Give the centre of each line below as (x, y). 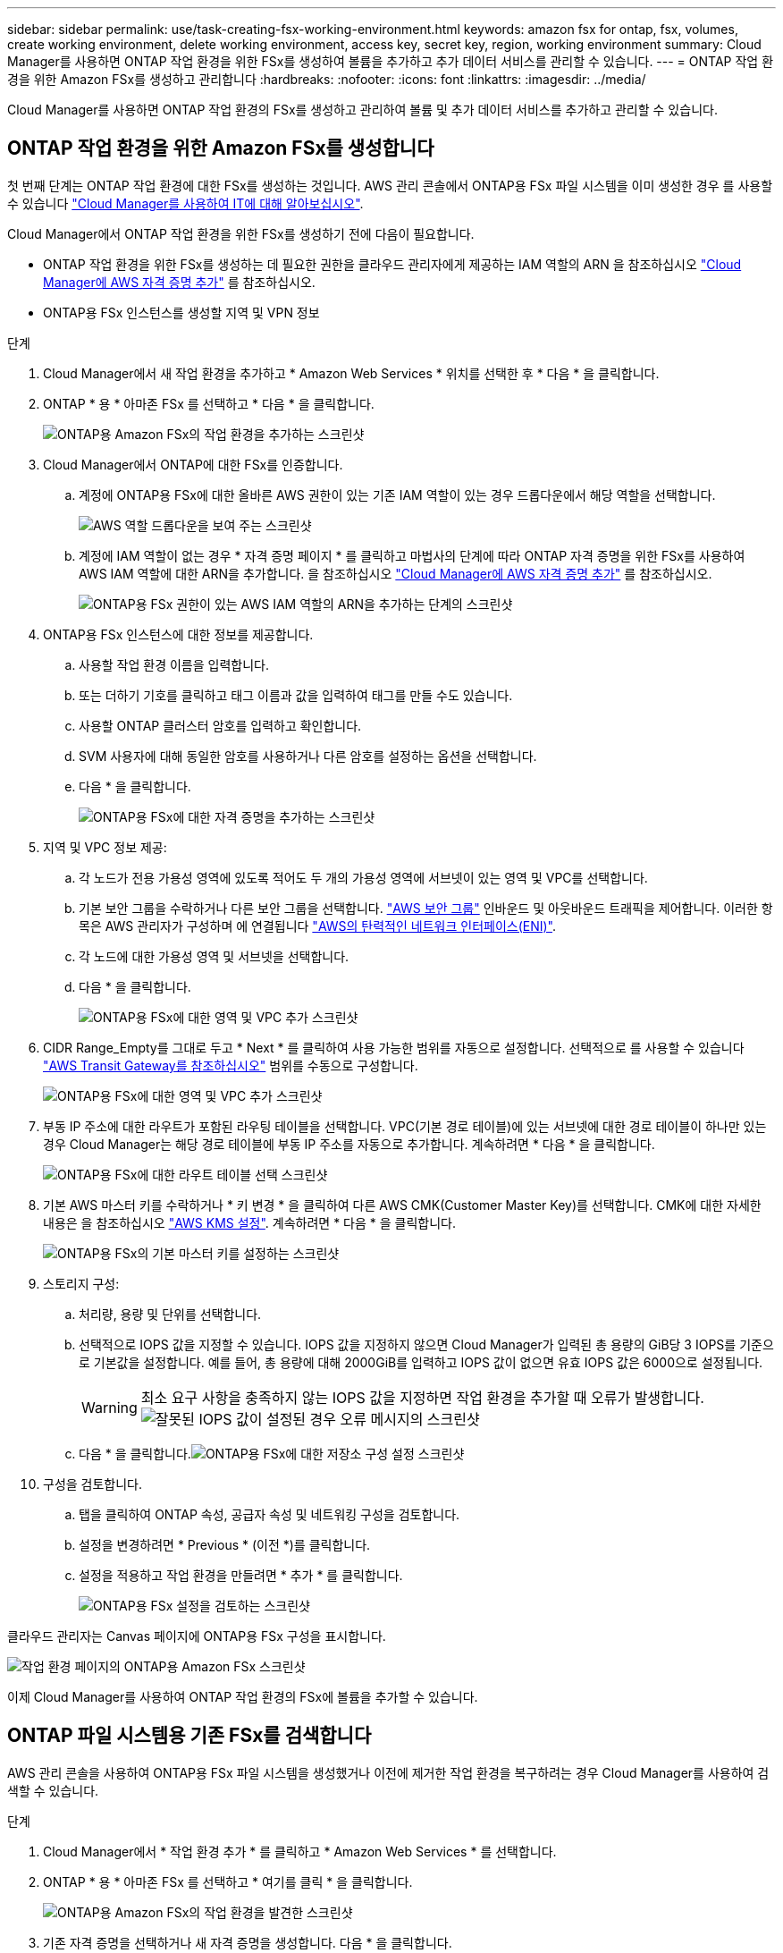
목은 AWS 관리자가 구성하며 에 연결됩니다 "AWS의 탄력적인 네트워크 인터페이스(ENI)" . (318, 926)
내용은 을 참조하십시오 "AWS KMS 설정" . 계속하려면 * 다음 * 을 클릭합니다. (250, 1222)
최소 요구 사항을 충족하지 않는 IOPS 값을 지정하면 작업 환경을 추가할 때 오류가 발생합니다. (422, 1397)
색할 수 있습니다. (53, 1790)
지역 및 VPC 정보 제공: (105, 847)
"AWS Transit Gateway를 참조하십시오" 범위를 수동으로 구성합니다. (231, 1065)
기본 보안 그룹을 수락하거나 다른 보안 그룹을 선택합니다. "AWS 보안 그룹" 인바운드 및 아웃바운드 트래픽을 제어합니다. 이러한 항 (426, 908)
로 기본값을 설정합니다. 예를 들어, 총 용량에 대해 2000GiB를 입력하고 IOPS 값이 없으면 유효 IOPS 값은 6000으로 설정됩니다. (421, 1362)
